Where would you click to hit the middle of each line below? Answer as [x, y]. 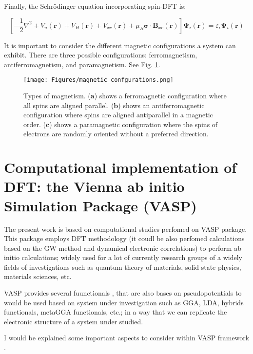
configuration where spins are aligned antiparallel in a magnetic [118, 115]
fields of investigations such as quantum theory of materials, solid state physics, [123, 267]
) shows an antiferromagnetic [161, 105]
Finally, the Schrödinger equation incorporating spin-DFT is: [95, 6]
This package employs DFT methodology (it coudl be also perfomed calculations [124, 238]
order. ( [35, 124]
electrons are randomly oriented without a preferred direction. [116, 134]
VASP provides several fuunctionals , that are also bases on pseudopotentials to [123, 293]
